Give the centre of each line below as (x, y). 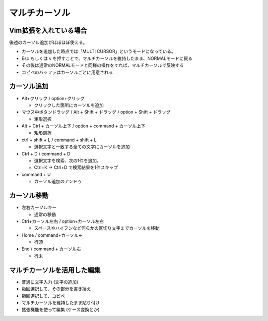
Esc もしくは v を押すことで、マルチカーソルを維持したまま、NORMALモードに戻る (107, 58)
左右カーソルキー (39, 208)
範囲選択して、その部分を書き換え (56, 289)
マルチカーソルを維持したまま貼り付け (61, 303)
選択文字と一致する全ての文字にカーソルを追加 (82, 147)
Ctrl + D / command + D (46, 154)
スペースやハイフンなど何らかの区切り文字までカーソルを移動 (97, 228)
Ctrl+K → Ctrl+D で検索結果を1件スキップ (76, 167)
